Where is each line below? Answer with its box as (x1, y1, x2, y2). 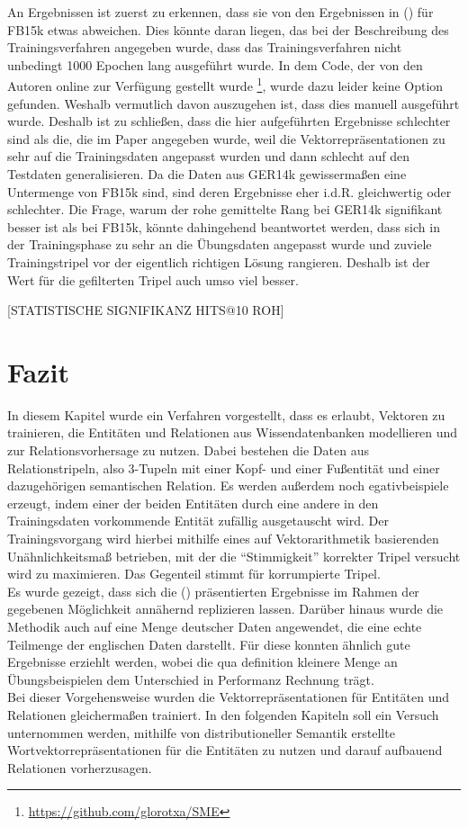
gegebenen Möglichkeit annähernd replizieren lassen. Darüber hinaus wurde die (7, 599, 444, 618)
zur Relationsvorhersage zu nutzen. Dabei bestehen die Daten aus (7, 441, 369, 460)
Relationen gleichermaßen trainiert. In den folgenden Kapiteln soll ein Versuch (7, 705, 439, 724)
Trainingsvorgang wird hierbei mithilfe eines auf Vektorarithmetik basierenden (7, 529, 439, 548)
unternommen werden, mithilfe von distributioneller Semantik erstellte (7, 723, 395, 742)
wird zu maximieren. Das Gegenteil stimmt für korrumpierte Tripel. (7, 564, 381, 583)
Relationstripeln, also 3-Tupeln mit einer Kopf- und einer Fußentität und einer (7, 458, 440, 477)
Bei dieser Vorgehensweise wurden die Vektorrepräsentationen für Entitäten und (7, 688, 449, 706)
